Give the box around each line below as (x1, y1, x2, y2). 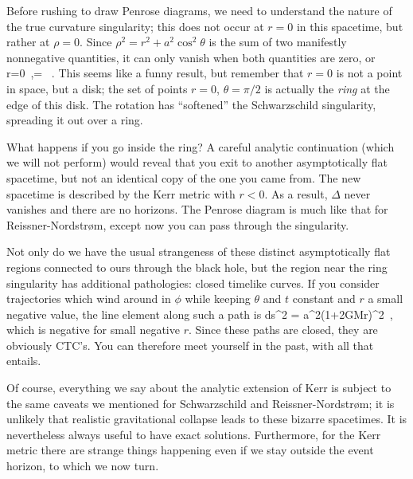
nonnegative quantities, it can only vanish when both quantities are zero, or (6, 49, 376, 65)
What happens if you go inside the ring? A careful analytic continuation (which (6, 138, 395, 155)
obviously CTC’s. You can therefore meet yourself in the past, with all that (6, 336, 374, 353)
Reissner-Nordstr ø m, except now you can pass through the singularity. (6, 216, 349, 233)
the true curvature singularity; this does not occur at (6, 18, 264, 34)
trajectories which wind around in (6, 290, 171, 307)
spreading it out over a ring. (6, 112, 143, 128)
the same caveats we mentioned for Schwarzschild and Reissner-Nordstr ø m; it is (6, 395, 395, 411)
